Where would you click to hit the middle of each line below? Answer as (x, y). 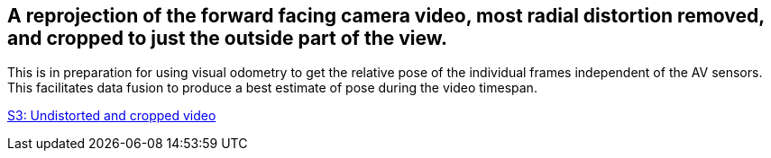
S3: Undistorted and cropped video (112, 116)
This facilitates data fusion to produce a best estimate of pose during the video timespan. (272, 88)
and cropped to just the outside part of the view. (228, 38)
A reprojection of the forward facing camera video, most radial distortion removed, (386, 16)
